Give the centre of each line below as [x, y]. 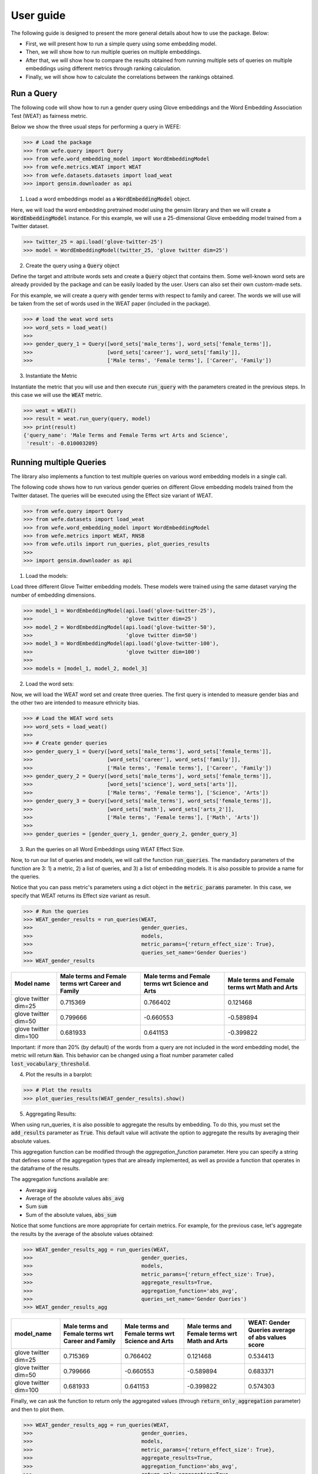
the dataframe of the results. [46, 1168]
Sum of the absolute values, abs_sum [71, 1215]
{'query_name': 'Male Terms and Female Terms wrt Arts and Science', [126, 435]
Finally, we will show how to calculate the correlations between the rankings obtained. [130, 77]
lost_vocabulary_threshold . [51, 1064]
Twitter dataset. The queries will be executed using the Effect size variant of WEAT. [112, 495]
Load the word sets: [50, 683]
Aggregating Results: [51, 1114]
